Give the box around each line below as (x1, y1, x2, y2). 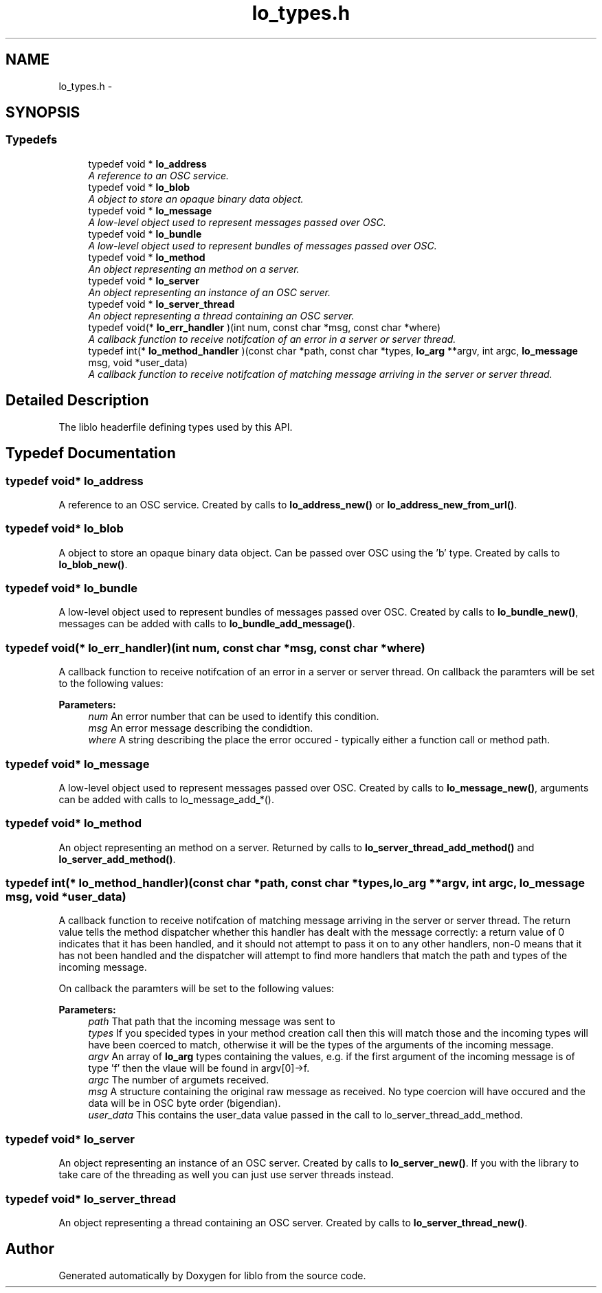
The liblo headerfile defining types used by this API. (58, 420, 293, 433)
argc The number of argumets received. (88, 1074, 269, 1086)
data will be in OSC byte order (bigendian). (88, 1097, 281, 1110)
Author (5, 1240, 54, 1258)
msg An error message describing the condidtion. (88, 722, 313, 734)
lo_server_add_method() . (58, 853, 176, 865)
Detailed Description (5, 392, 149, 409)
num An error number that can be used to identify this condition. (88, 710, 379, 723)
